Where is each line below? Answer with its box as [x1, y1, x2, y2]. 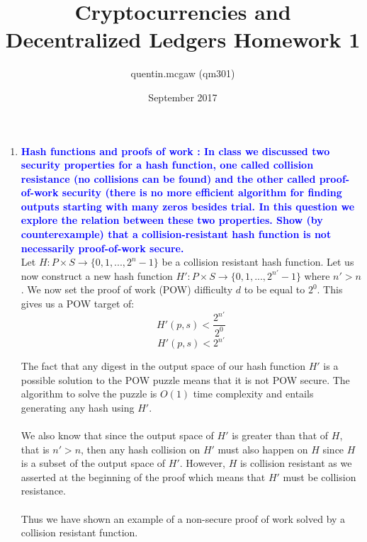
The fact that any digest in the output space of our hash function [21, 358, 306, 373]
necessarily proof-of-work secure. [21, 240, 184, 255]
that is [21, 441, 50, 456]
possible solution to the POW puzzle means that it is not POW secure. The [21, 372, 350, 387]
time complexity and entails [193, 386, 314, 401]
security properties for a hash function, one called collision [21, 157, 314, 172]
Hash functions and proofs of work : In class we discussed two [21, 143, 330, 158]
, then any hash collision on [81, 441, 201, 456]
